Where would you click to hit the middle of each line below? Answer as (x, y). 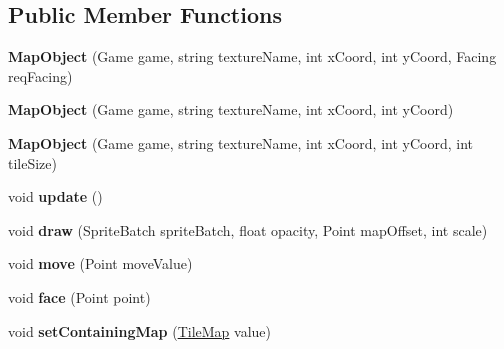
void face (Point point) (79, 296)
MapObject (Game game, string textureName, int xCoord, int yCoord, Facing (252, 56)
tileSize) (32, 162)
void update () (55, 196)
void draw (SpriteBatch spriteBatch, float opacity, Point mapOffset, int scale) (248, 229)
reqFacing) (40, 75)
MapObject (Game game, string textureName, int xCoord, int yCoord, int (240, 142)
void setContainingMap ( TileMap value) (139, 330)
